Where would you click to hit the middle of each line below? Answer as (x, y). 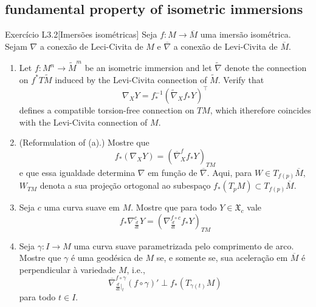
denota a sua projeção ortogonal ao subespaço (125, 185)
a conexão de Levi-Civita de (225, 46)
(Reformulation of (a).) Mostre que (84, 142)
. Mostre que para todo (174, 207)
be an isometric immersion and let (148, 68)
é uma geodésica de (107, 258)
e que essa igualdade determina (77, 172)
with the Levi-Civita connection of (83, 122)
